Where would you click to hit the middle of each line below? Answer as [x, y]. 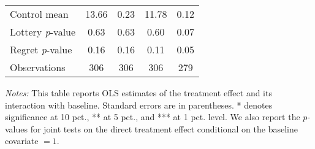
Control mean [39, 14]
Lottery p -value [43, 32]
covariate [22, 141]
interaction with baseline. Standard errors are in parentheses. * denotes [139, 105]
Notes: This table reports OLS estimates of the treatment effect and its [139, 93]
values [17, 128]
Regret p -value [41, 49]
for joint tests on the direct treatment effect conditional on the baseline [164, 128]
